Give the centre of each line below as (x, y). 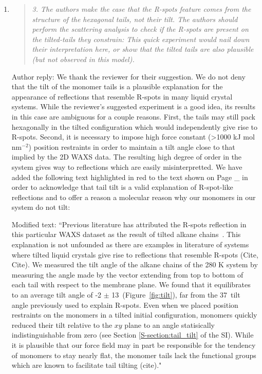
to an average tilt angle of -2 (57, 295)
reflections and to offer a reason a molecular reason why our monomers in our (134, 197)
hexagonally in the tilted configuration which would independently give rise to (134, 126)
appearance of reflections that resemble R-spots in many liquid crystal (122, 96)
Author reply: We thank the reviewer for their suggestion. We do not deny (128, 76)
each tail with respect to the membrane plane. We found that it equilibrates (131, 284)
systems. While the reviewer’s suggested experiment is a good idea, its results (133, 106)
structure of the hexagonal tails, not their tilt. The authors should (135, 19)
